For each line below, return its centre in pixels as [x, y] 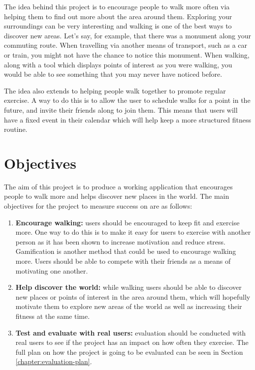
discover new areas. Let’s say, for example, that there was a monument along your [127, 35]
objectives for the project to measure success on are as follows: [98, 206]
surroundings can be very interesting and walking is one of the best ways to [118, 26]
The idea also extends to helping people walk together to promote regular [115, 90]
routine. [16, 129]
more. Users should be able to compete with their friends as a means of [123, 261]
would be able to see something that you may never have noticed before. [113, 74]
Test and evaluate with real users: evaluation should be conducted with [131, 332]
